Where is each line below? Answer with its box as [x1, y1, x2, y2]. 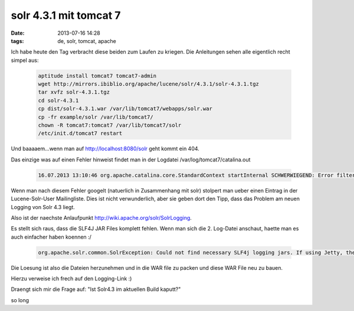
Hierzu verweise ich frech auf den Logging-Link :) [11, 275, 132, 282]
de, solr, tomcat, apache [57, 37, 116, 44]
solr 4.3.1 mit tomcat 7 [11, 9, 121, 22]
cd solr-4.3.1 [38, 97, 79, 104]
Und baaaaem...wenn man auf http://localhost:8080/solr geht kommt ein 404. [11, 145, 200, 153]
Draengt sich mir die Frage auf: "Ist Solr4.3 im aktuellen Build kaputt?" [11, 286, 181, 293]
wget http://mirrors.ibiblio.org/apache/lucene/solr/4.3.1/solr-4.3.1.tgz [38, 81, 260, 88]
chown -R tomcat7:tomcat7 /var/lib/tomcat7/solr [38, 122, 182, 129]
